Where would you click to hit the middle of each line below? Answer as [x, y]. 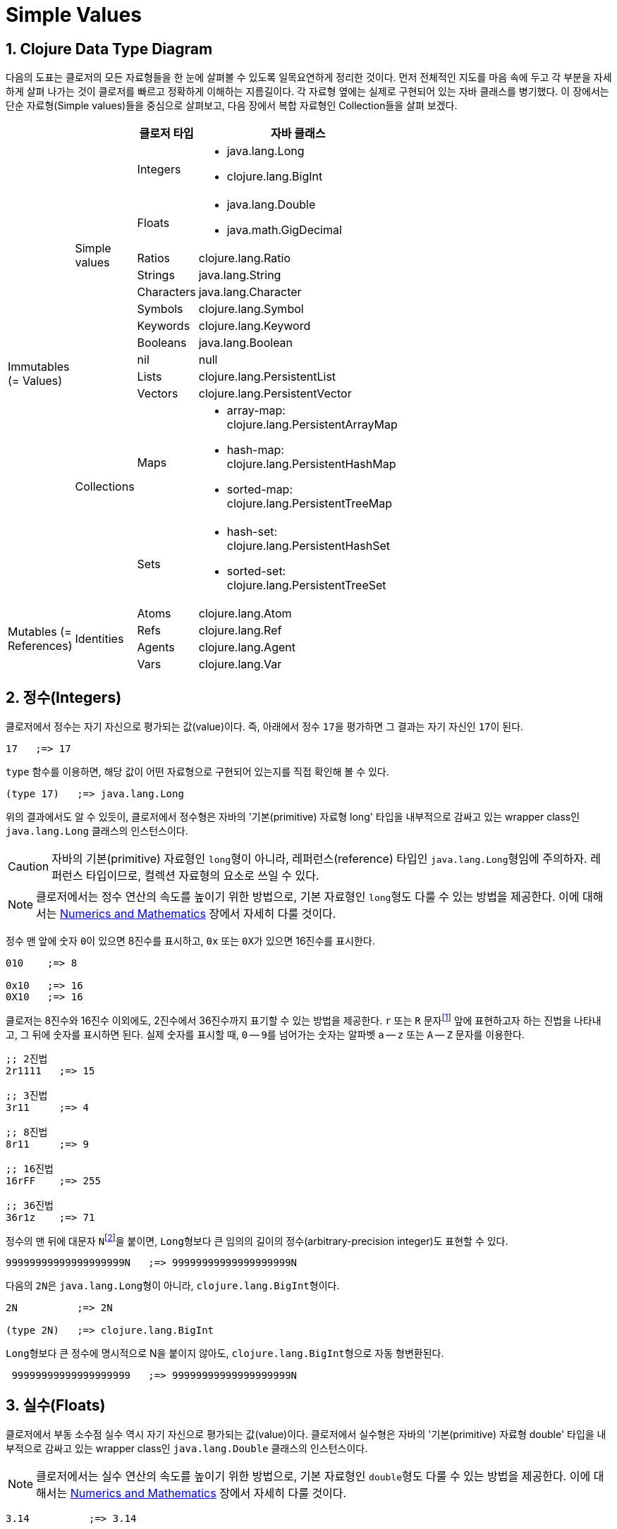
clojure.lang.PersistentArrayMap [312, 425]
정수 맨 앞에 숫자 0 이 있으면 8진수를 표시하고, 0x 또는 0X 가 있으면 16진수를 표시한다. [190, 941]
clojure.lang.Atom [245, 614]
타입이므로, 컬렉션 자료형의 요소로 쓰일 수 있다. [202, 876]
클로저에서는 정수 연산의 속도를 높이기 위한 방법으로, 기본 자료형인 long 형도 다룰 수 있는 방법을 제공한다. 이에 [308, 897]
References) [40, 646]
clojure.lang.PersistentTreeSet [306, 585]
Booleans [162, 343]
